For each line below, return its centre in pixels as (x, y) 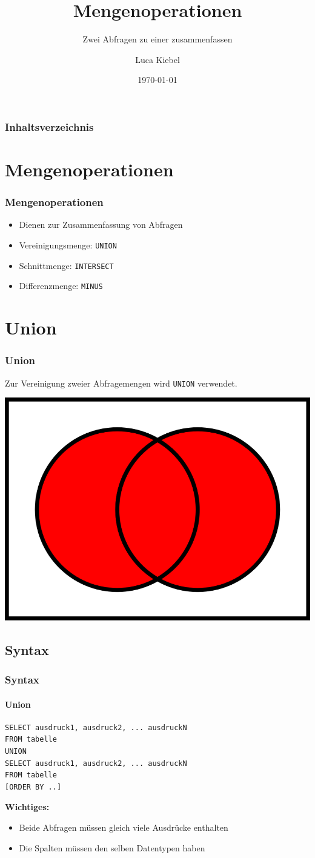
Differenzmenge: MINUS (61, 286)
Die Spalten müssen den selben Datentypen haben (112, 847)
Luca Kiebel (157, 59)
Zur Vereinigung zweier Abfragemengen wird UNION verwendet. (121, 383)
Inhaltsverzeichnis (49, 126)
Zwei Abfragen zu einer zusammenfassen (157, 39)
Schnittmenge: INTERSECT (66, 265)
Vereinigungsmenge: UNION (68, 245)
